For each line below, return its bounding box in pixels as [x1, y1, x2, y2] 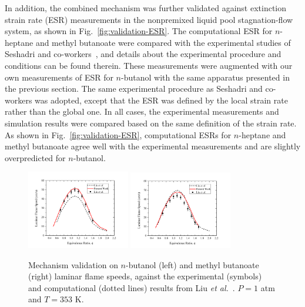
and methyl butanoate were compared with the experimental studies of [35, 36, 291, 48]
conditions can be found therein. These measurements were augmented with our [5, 59, 293, 71]
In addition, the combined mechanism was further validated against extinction [5, 2, 287, 14]
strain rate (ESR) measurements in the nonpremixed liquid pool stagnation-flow [5, 13, 293, 25]
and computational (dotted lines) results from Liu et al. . [28, 281, 235, 293]
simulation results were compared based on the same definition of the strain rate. [5, 116, 297, 129]
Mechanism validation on [28, 258, 118, 271]
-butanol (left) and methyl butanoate [126, 258, 259, 271]
